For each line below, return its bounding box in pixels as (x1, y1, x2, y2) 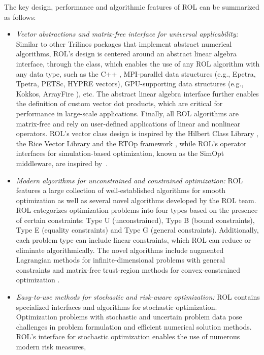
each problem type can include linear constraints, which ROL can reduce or (16, 235, 251, 245)
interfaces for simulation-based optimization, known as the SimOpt (16, 148, 224, 158)
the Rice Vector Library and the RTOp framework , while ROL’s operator (16, 138, 247, 148)
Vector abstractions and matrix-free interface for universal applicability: (16, 28, 239, 39)
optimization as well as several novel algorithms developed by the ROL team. (16, 195, 256, 205)
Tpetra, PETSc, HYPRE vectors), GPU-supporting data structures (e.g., (16, 78, 244, 89)
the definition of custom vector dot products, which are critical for (16, 98, 223, 109)
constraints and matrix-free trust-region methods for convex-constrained (16, 264, 241, 275)
